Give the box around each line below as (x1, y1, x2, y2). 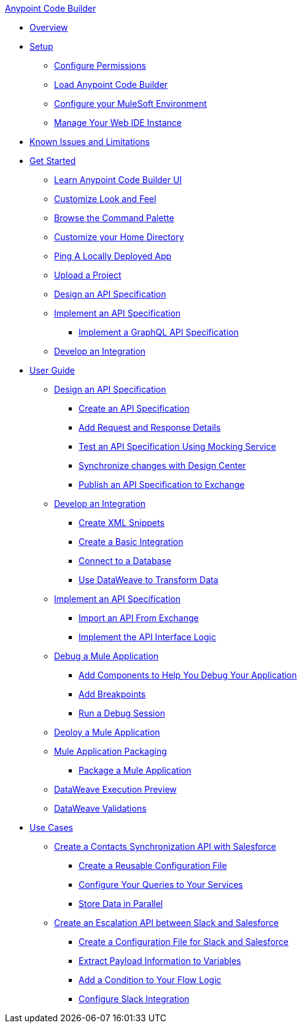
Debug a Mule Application (54, 651, 159, 661)
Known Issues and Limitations (29, 136, 150, 147)
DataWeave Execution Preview (54, 784, 177, 795)
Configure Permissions (54, 60, 146, 71)
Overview (29, 22, 68, 33)
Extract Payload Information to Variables (79, 955, 241, 966)
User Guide (29, 365, 75, 375)
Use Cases (29, 822, 73, 833)
